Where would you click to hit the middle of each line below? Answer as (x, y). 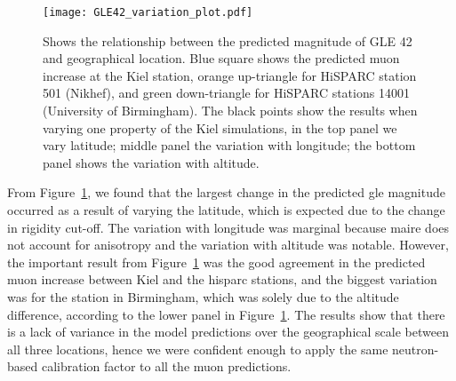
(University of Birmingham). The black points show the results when (230, 111)
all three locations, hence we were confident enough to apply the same (198, 349)
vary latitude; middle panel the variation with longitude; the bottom (229, 145)
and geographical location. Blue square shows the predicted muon (221, 58)
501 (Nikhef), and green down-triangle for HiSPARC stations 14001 (226, 93)
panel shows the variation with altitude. (151, 162)
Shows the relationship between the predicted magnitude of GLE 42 (228, 40)
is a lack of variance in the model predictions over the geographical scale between (228, 332)
